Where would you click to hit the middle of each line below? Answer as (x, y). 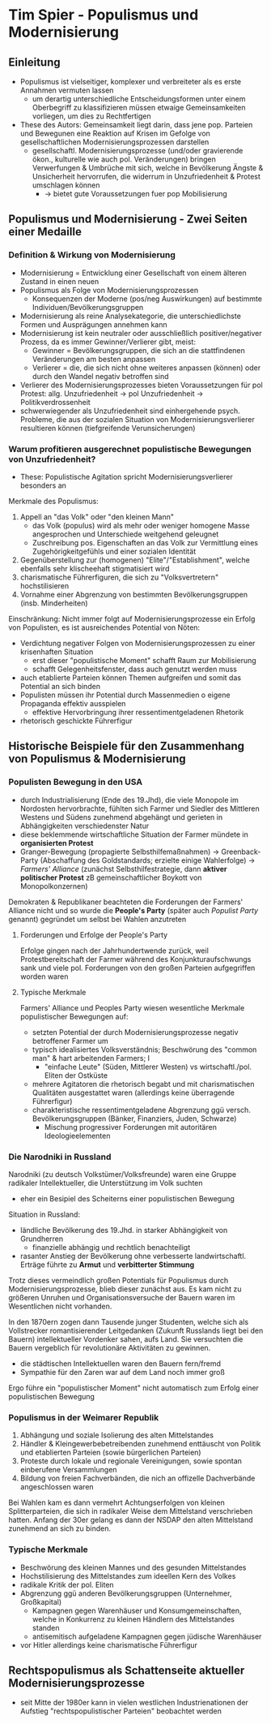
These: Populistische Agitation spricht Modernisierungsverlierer (126, 476)
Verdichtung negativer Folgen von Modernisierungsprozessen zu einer (138, 643)
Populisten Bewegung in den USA (76, 782)
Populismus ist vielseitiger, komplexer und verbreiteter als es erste (131, 82)
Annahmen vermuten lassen (67, 90)
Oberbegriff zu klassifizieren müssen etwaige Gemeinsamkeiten (139, 108)
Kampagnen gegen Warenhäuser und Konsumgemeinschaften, (137, 1610)
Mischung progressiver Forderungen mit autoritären (130, 1127)
